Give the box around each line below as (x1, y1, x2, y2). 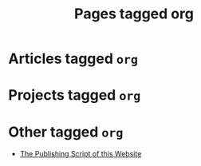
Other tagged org (8, 123, 124, 140)
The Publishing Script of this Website (19, 149, 142, 159)
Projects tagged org (8, 86, 141, 105)
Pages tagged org (74, 5, 194, 23)
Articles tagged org (8, 49, 138, 68)
